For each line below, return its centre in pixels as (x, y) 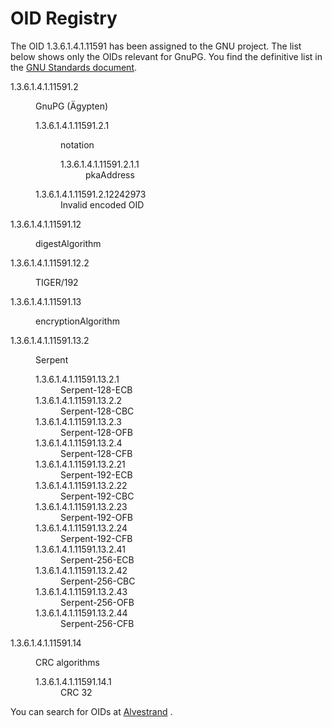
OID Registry (64, 18)
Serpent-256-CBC (98, 581)
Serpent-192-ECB (96, 474)
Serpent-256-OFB (97, 602)
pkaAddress (110, 174)
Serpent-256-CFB (97, 623)
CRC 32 (76, 692)
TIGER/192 (57, 282)
